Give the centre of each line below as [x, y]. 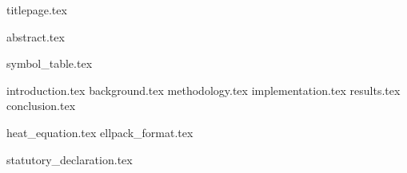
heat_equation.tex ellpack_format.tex [100, 132]
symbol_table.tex [50, 63]
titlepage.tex [37, 10]
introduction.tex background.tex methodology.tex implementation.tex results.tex [203, 90]
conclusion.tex [41, 106]
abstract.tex [36, 36]
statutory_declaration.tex [70, 159]
